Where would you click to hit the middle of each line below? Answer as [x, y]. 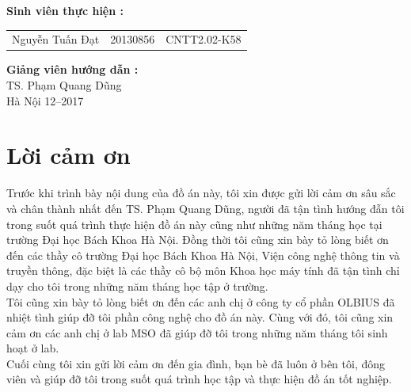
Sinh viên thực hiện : [65, 10]
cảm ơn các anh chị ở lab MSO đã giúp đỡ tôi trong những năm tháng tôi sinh [197, 332]
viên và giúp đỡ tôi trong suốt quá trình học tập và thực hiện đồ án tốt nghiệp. [199, 379]
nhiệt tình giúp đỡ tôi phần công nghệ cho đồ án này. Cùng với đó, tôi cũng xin [200, 317]
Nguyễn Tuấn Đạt [56, 39]
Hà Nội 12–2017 [45, 100]
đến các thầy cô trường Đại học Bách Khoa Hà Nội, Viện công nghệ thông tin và [203, 255]
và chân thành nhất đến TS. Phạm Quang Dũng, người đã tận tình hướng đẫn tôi [205, 208]
